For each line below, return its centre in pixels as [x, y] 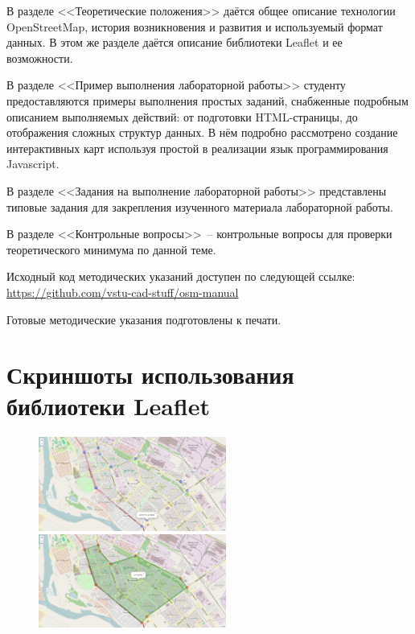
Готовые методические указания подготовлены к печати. [144, 319]
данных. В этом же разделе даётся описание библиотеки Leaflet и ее [175, 42]
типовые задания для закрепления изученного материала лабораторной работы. [200, 206]
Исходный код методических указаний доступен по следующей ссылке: [181, 276]
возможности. [40, 58]
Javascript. [33, 164]
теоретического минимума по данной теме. [111, 249]
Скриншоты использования [150, 375]
